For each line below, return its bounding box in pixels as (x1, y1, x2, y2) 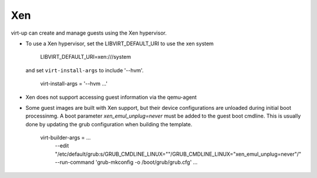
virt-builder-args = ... (40, 134, 91, 141)
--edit (55, 142, 69, 149)
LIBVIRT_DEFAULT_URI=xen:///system (40, 53, 131, 61)
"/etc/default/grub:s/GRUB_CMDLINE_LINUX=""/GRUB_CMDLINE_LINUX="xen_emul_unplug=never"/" (55, 150, 302, 157)
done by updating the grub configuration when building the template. (25, 120, 193, 127)
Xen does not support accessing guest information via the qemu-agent (25, 93, 197, 100)
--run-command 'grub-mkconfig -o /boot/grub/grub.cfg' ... (55, 159, 198, 166)
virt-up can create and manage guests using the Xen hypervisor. (11, 29, 167, 36)
